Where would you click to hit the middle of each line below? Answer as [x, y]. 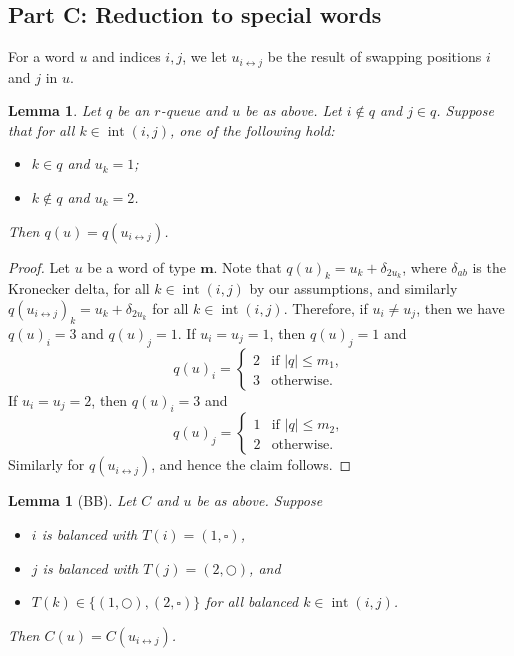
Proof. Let [39, 266]
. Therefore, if [325, 308]
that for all [41, 129]
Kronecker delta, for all [79, 288]
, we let [204, 56]
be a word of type [141, 266]
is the [489, 266]
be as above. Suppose [259, 500]
